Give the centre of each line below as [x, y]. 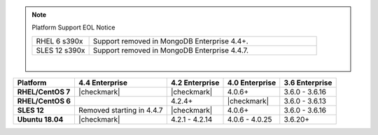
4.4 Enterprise [103, 83]
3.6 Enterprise [308, 83]
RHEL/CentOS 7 [44, 92]
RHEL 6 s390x [59, 41]
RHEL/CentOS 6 [44, 101]
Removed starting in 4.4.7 [121, 111]
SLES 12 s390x [61, 50]
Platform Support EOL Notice [73, 27]
